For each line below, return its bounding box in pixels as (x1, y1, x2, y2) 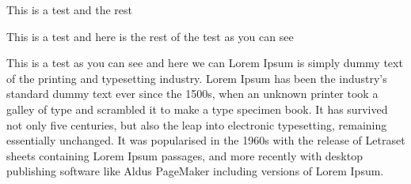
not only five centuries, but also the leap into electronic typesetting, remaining (6, 116, 387, 133)
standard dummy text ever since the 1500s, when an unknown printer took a (6, 85, 379, 102)
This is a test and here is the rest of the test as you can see (6, 28, 294, 44)
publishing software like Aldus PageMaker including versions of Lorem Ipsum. (6, 163, 384, 179)
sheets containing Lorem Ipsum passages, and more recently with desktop (6, 147, 363, 163)
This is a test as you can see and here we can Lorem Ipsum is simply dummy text (6, 54, 403, 71)
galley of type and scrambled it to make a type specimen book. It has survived (6, 100, 388, 117)
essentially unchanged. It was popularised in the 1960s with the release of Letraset (6, 132, 405, 148)
